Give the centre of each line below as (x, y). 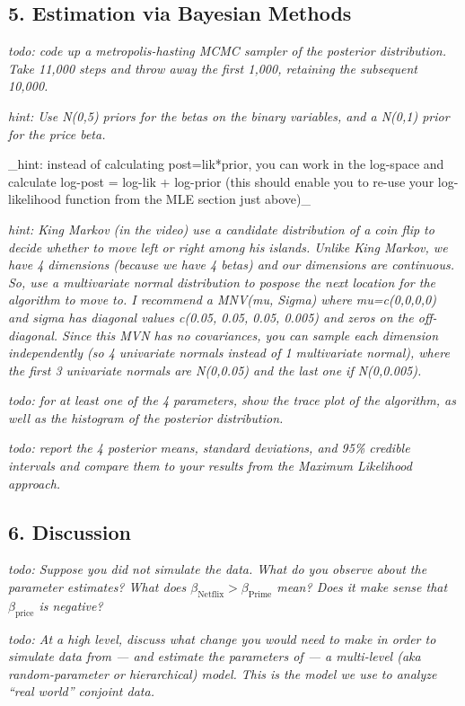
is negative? (71, 605)
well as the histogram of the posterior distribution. (146, 417)
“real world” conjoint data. (81, 691)
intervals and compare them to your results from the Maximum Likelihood (210, 466)
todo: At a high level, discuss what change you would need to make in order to (222, 638)
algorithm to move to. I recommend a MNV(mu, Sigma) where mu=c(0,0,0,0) (222, 300)
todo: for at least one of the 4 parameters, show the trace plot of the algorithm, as (232, 400)
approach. (35, 483)
